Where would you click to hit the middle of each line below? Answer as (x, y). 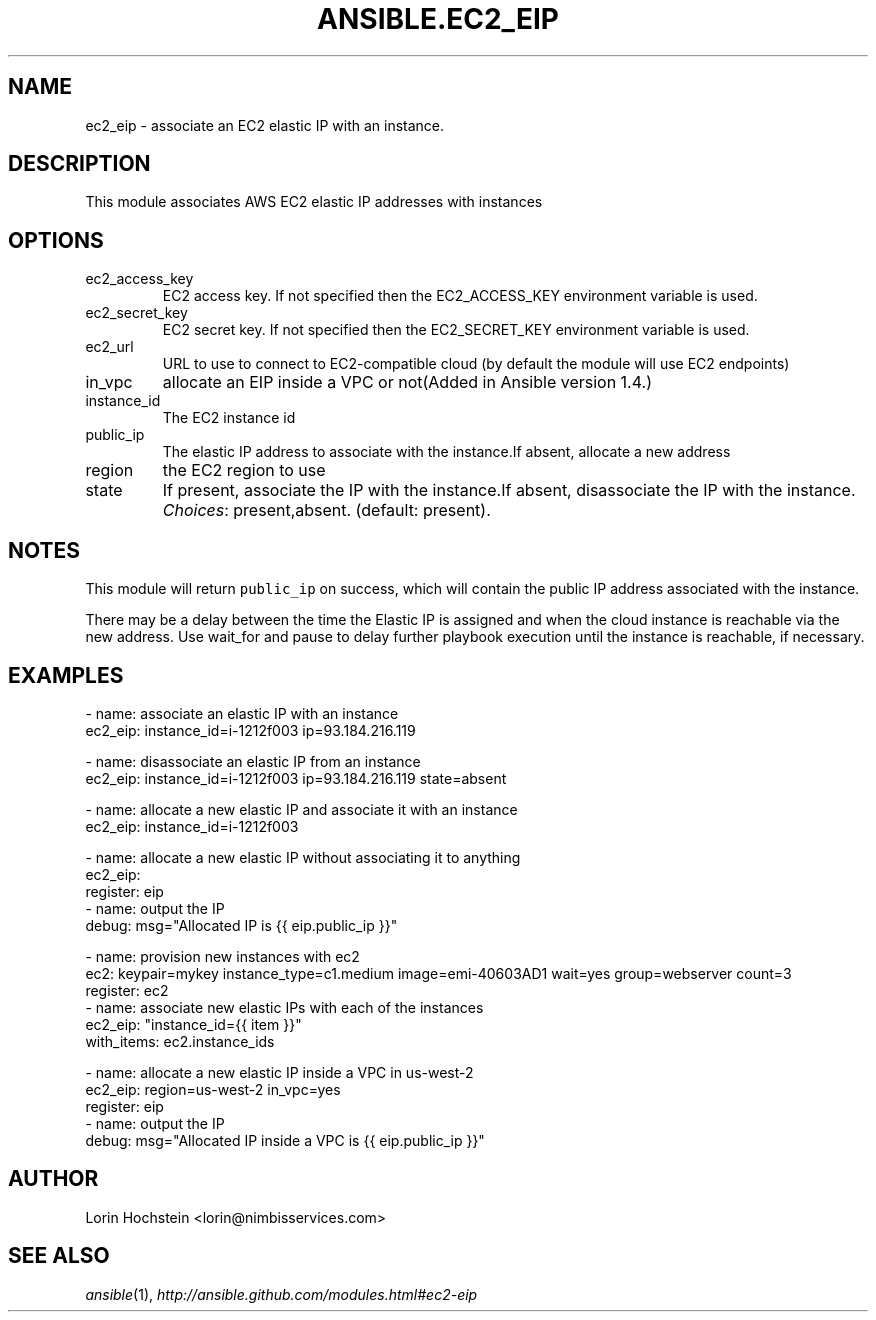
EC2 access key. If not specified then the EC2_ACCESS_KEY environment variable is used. (460, 296)
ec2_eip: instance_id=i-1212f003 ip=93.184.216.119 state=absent (296, 778)
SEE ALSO (59, 1256)
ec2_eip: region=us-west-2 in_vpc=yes (213, 1089)
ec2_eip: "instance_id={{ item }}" (193, 1024)
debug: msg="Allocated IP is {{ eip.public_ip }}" (241, 925)
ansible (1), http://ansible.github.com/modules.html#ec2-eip (281, 1294)
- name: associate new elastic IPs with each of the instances (284, 1007)
